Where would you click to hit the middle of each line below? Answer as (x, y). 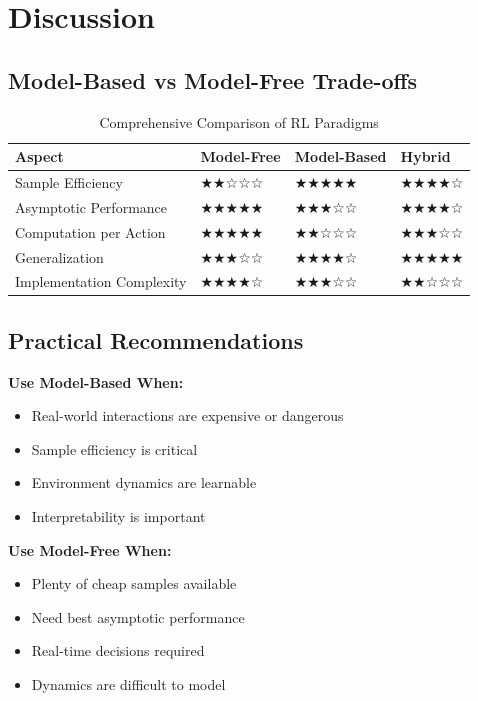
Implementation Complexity (101, 281)
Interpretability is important (118, 516)
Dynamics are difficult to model (128, 684)
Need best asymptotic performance (138, 616)
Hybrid (425, 156)
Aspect (39, 156)
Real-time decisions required (118, 650)
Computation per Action (90, 231)
